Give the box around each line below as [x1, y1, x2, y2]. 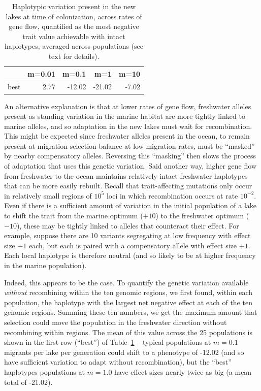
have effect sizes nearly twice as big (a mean [114, 366, 252, 377]
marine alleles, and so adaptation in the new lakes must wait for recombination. [4, 120, 252, 131]
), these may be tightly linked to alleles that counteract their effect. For [16, 220, 239, 231]
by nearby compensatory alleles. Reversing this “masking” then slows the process [4, 150, 256, 161]
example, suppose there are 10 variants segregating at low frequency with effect [4, 230, 251, 241]
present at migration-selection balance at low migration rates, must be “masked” [4, 140, 255, 151]
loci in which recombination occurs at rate [106, 190, 238, 201]
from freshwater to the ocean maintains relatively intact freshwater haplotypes [4, 170, 248, 181]
